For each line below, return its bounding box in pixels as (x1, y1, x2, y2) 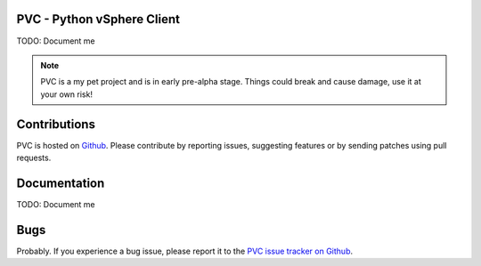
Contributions (16, 117, 95, 132)
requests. (16, 152, 52, 163)
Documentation (16, 175, 105, 190)
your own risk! (40, 89, 94, 100)
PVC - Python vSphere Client (16, 12, 180, 27)
